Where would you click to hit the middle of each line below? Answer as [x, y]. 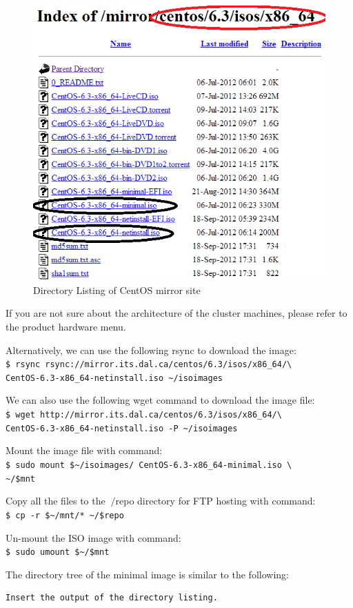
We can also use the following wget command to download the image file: [160, 400]
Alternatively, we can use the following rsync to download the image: [151, 350]
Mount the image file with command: [84, 450]
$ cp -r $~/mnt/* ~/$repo [65, 515]
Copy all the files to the [56, 501]
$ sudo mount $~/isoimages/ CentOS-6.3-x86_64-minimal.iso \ [149, 465]
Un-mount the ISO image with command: [93, 537]
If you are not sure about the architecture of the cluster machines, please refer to [176, 313]
